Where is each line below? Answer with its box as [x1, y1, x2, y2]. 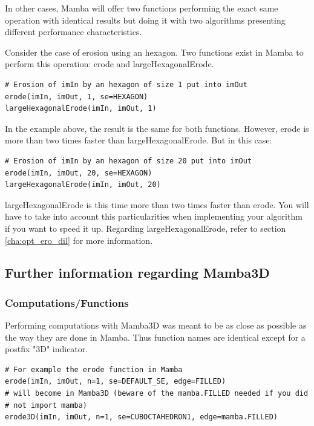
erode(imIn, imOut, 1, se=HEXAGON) [5, 92, 148, 101]
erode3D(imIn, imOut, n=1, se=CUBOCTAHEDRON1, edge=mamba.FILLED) [5, 413, 278, 422]
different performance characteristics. [5, 25, 142, 38]
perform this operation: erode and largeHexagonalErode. [5, 57, 214, 70]
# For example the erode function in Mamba [5, 365, 183, 374]
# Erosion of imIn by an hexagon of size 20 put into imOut [5, 156, 252, 165]
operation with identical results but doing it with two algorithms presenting [5, 13, 286, 26]
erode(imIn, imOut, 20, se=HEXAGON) [5, 168, 152, 177]
